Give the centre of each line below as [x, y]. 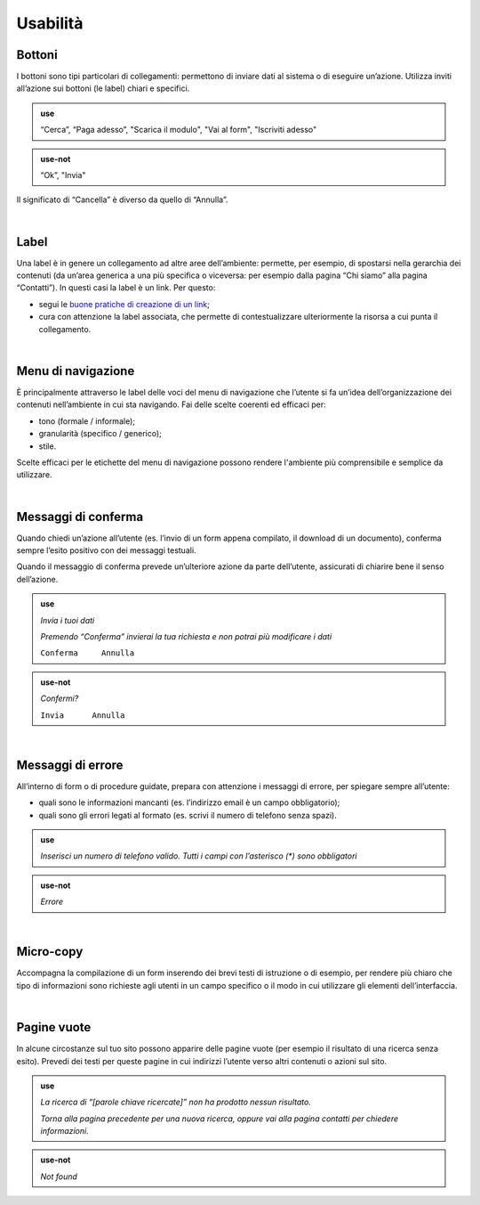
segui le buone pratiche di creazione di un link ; [124, 304]
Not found [59, 1177]
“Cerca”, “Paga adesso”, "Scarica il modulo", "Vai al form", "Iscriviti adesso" [179, 130]
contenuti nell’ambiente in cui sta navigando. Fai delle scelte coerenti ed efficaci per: [171, 404]
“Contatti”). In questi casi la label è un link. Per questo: [116, 288]
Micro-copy [50, 952]
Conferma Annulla [88, 653]
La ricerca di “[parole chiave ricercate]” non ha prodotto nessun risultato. [176, 1102]
